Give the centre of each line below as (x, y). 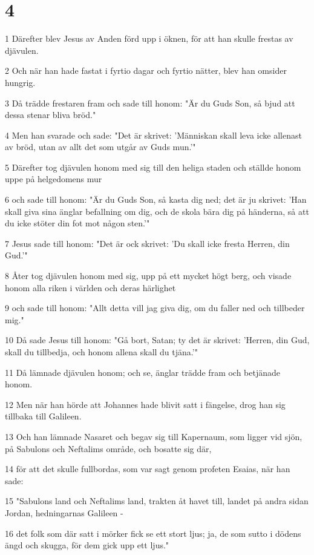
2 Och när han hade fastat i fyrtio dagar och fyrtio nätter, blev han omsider (146, 71)
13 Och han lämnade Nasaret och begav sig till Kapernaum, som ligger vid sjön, (154, 436)
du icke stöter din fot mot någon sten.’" (77, 223)
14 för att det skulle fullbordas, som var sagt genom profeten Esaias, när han (148, 469)
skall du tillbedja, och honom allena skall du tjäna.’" (101, 352)
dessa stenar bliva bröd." (51, 115)
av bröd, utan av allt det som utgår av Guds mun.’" (100, 147)
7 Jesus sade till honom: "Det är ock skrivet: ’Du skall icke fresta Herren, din (147, 243)
